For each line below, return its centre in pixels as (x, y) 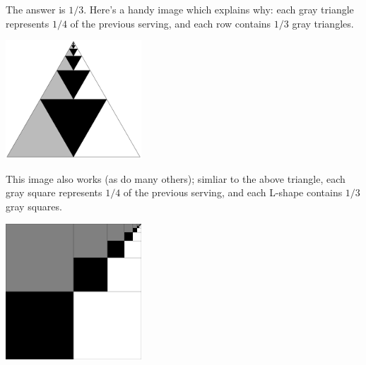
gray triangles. (323, 23)
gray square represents (54, 192)
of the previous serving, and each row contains (171, 23)
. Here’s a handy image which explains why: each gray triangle (219, 9)
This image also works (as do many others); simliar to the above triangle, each (176, 178)
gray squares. (34, 206)
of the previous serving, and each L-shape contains (233, 192)
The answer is (36, 9)
